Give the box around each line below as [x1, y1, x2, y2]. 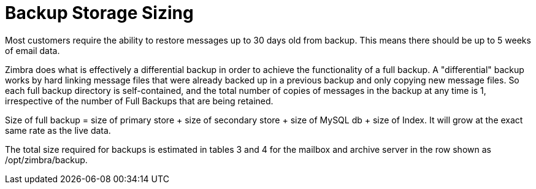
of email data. [5, 45, 60, 56]
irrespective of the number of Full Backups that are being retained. [5, 95, 274, 106]
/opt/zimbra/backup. [5, 154, 88, 165]
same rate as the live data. [5, 125, 111, 136]
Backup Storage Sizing [5, 2, 194, 23]
